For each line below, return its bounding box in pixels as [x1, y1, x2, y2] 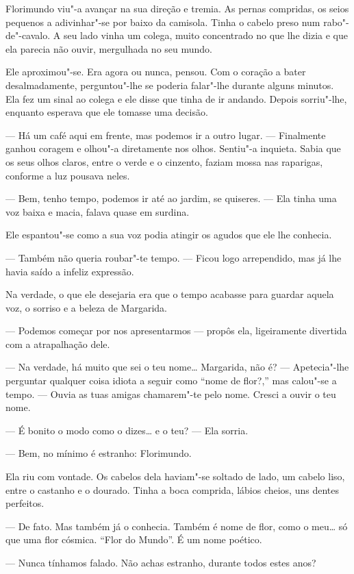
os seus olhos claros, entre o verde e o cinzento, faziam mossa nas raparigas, [5, 154, 323, 169]
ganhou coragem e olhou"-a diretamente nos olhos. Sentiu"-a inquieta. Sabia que [5, 141, 341, 155]
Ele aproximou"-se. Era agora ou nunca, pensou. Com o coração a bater [5, 64, 306, 79]
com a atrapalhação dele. [5, 336, 110, 351]
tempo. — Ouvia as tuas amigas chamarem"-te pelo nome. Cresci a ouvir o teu [5, 386, 336, 401]
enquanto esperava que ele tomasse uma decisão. [5, 105, 208, 119]
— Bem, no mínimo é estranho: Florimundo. [5, 446, 192, 460]
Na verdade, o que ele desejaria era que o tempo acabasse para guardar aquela [5, 287, 334, 301]
